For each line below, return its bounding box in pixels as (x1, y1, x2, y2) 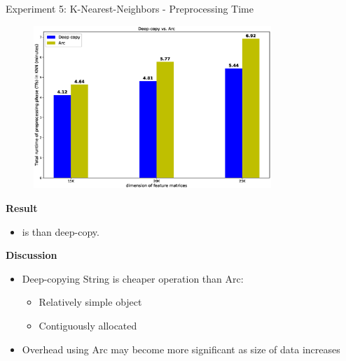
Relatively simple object (39, 295, 142, 309)
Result (6, 201, 38, 215)
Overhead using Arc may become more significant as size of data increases (22, 341, 340, 356)
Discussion (6, 248, 57, 262)
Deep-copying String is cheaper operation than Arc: (22, 271, 244, 285)
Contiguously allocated (39, 318, 137, 333)
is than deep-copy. (22, 224, 99, 239)
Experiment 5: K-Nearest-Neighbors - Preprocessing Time (6, 1, 254, 15)
